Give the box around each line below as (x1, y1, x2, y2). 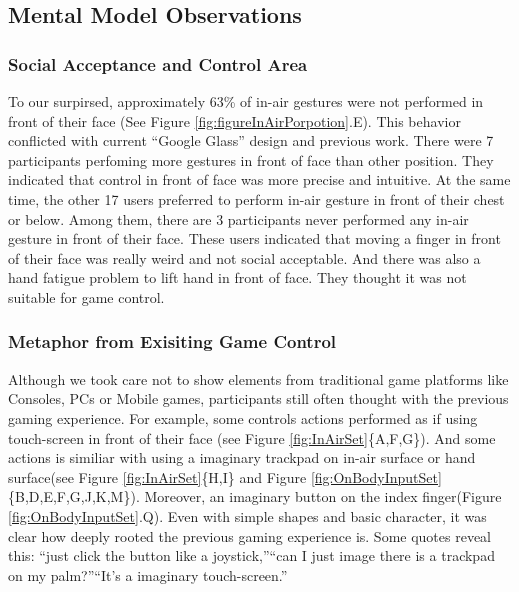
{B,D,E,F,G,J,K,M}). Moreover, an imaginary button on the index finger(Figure (8, 486, 502, 507)
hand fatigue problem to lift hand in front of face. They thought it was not (8, 267, 467, 288)
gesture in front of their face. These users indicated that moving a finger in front (8, 228, 501, 249)
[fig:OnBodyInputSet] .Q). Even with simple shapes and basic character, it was (8, 505, 487, 526)
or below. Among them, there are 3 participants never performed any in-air (8, 208, 469, 229)
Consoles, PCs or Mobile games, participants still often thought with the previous (8, 388, 509, 409)
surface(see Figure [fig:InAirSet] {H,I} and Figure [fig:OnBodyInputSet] (8, 466, 442, 487)
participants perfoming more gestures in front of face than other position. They (8, 149, 494, 170)
